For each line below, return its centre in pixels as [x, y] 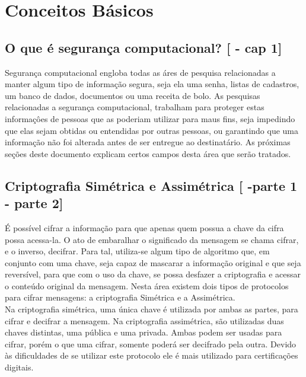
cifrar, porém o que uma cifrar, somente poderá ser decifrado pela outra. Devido [151, 344]
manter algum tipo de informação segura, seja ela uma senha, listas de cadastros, [152, 84]
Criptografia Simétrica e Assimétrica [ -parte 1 [151, 185]
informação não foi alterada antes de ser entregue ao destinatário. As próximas [148, 142]
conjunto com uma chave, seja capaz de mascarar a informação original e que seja [153, 262]
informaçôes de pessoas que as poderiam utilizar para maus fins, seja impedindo [150, 118]
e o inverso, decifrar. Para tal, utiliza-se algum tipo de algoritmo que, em [137, 251]
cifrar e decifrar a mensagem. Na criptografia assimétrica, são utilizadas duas [144, 320]
